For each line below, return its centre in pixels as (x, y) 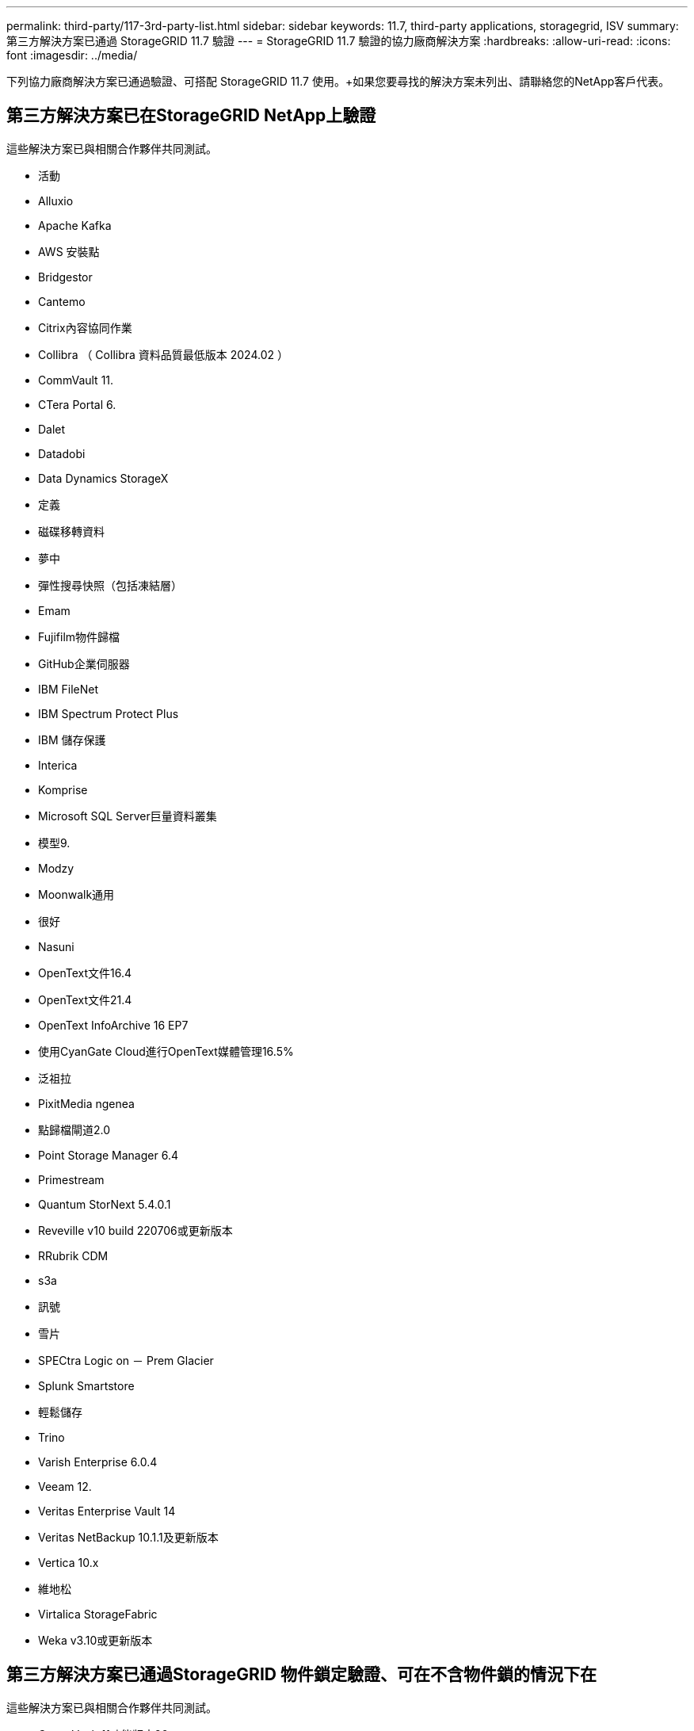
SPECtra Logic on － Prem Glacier (126, 1360)
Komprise (63, 789)
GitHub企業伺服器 (84, 663)
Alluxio (56, 201)
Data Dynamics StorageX (103, 478)
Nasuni (56, 946)
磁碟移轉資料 (71, 531)
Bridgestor (65, 277)
